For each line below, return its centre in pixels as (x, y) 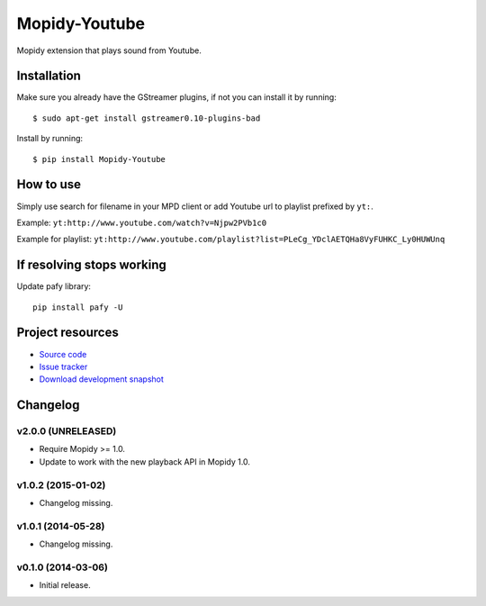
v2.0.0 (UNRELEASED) (67, 431)
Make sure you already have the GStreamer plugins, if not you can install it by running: (176, 97)
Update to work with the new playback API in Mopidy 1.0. (145, 461)
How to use (49, 185)
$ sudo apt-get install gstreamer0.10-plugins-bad (147, 118)
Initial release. (65, 585)
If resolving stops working (91, 265)
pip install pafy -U (78, 307)
